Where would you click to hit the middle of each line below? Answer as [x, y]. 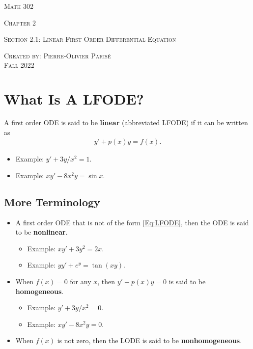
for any [81, 282]
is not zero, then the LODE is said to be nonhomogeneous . [150, 340]
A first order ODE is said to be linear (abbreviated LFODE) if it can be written [126, 122]
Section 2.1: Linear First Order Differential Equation [90, 39]
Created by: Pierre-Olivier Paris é [57, 55]
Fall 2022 [19, 65]
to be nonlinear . [42, 232]
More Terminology [52, 201]
